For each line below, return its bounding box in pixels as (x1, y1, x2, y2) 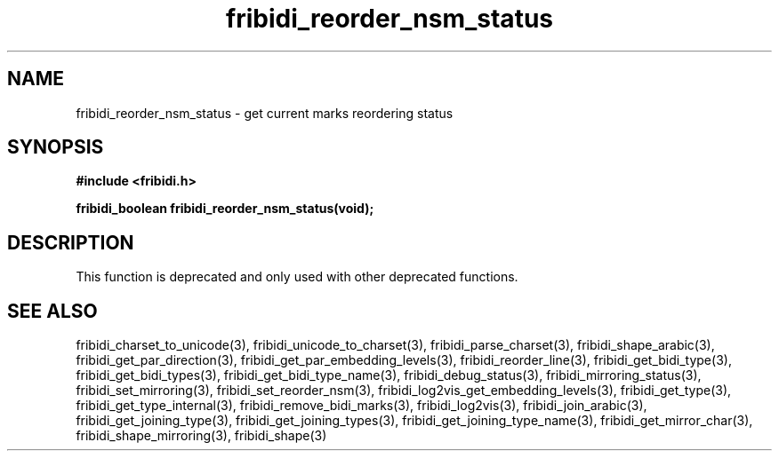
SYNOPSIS (7, 136, 104, 159)
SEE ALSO (7, 299, 98, 322)
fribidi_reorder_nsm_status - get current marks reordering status (76, 105, 454, 121)
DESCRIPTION (7, 231, 134, 254)
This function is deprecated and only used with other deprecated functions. (76, 269, 518, 285)
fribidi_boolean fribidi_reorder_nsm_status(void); (76, 201, 374, 217)
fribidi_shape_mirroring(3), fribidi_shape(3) (76, 428, 327, 444)
